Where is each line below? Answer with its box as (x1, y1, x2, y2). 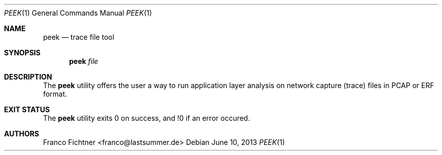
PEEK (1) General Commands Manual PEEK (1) (4, 9, 152, 17)
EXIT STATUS (4, 105, 50, 114)
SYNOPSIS (4, 48, 41, 57)
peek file (69, 57, 98, 65)
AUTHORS (4, 129, 39, 138)
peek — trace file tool (43, 33, 115, 41)
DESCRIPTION (4, 72, 52, 81)
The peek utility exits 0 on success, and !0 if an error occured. (43, 114, 250, 122)
